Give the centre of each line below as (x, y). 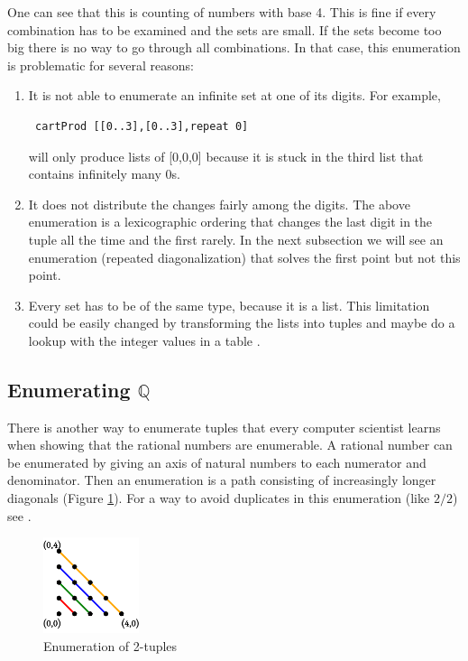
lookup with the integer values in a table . (144, 340)
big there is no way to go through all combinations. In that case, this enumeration (234, 47)
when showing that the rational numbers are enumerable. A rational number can (230, 445)
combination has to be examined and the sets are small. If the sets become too (225, 29)
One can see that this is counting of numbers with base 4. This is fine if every (222, 12)
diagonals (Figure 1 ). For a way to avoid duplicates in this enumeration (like (219, 498)
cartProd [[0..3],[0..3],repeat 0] (142, 126)
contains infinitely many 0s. (104, 174)
